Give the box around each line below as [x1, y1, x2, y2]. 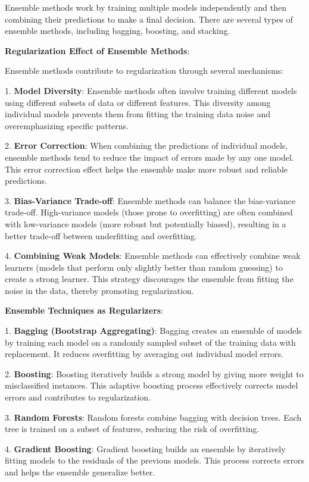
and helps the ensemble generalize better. [5, 466, 155, 478]
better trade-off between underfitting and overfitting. [5, 229, 197, 242]
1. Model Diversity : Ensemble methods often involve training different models [5, 84, 297, 96]
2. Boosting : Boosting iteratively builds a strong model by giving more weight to [5, 367, 304, 380]
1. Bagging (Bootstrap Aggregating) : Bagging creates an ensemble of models [5, 324, 302, 337]
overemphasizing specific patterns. [5, 119, 129, 132]
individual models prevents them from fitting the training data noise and [5, 108, 271, 120]
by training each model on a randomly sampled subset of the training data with [5, 336, 296, 348]
